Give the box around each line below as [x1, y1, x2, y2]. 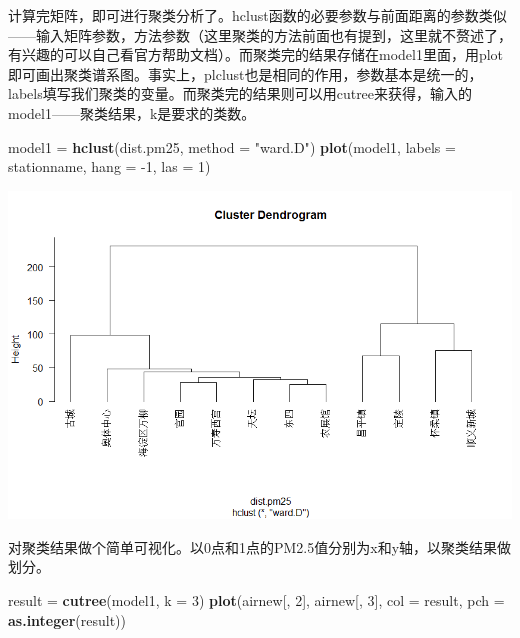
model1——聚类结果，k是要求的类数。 [8, 102, 256, 123]
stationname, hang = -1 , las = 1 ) [8, 156, 211, 177]
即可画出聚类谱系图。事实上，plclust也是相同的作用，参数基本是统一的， [8, 63, 483, 84]
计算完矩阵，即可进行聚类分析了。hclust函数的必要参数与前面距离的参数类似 [8, 5, 507, 25]
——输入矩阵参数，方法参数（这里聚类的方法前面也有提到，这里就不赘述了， [8, 24, 512, 45]
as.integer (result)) [8, 609, 126, 630]
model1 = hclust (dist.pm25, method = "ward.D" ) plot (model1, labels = [8, 136, 456, 157]
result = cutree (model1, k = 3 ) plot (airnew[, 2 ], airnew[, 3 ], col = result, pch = [8, 589, 505, 610]
